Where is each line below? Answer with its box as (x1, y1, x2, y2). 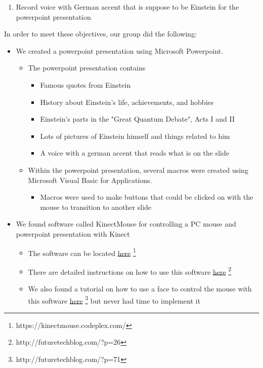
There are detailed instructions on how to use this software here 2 (28, 265, 232, 277)
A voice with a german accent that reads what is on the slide (40, 148, 229, 158)
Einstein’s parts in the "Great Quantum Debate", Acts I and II (40, 114, 235, 124)
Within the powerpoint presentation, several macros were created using (28, 164, 248, 175)
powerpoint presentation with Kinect (16, 228, 130, 239)
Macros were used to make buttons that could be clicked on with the (40, 192, 253, 202)
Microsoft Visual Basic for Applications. (28, 174, 152, 185)
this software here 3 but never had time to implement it (28, 293, 201, 306)
